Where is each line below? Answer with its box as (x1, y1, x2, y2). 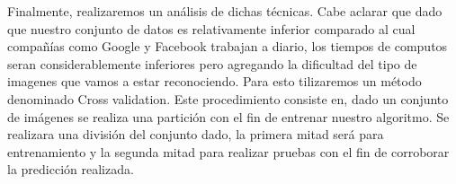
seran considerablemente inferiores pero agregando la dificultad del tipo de (7, 54, 417, 73)
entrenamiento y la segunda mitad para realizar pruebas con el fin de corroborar (7, 142, 450, 161)
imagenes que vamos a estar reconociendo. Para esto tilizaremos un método (7, 72, 422, 91)
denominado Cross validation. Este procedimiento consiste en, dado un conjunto (7, 89, 449, 108)
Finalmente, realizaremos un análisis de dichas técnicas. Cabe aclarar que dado (7, 2, 443, 20)
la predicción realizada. (7, 160, 134, 179)
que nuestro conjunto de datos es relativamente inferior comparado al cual (7, 19, 416, 38)
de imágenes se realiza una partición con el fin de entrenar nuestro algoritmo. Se (7, 107, 450, 126)
